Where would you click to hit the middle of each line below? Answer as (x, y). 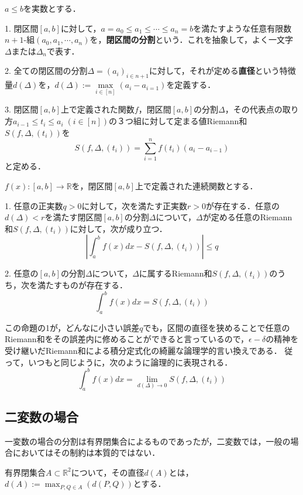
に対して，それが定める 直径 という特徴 (223, 71)
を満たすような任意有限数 (242, 28)
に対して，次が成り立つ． (118, 228)
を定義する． (191, 85)
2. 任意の (22, 273)
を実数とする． (52, 8)
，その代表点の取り (262, 109)
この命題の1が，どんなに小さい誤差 (72, 327)
